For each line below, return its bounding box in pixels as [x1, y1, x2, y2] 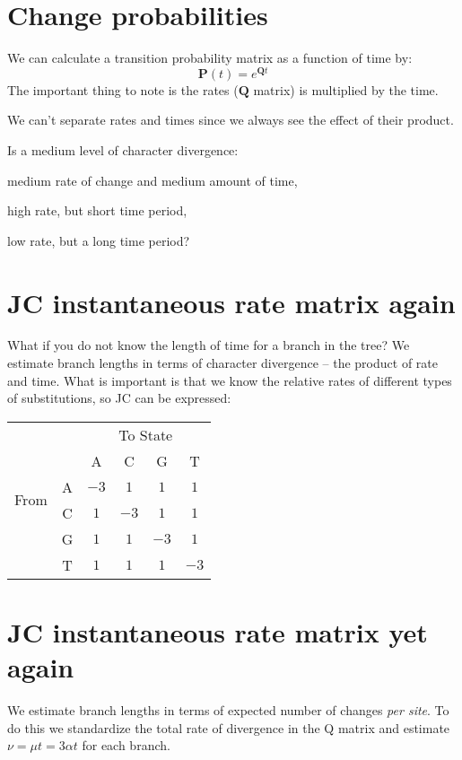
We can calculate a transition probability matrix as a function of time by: [7, 48, 413, 67]
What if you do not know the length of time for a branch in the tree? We [7, 336, 410, 354]
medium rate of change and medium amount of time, [7, 170, 298, 189]
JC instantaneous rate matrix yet [7, 614, 428, 651]
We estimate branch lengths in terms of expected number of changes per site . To [7, 701, 449, 720]
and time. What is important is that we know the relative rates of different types [7, 371, 452, 389]
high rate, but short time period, [7, 201, 187, 220]
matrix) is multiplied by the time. [253, 80, 439, 99]
